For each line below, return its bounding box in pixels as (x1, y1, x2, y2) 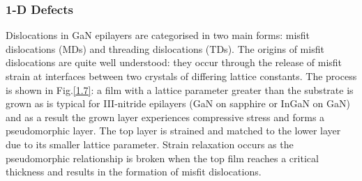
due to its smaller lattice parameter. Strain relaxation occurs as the (6, 136, 294, 151)
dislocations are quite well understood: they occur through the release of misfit (6, 55, 342, 70)
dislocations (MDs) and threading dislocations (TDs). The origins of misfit (6, 41, 324, 56)
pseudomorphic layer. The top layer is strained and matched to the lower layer (6, 123, 341, 138)
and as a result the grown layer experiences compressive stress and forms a (6, 109, 325, 124)
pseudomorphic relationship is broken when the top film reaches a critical (6, 150, 319, 165)
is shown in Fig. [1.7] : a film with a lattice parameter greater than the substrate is (6, 82, 354, 97)
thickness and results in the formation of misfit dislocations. (6, 164, 262, 179)
